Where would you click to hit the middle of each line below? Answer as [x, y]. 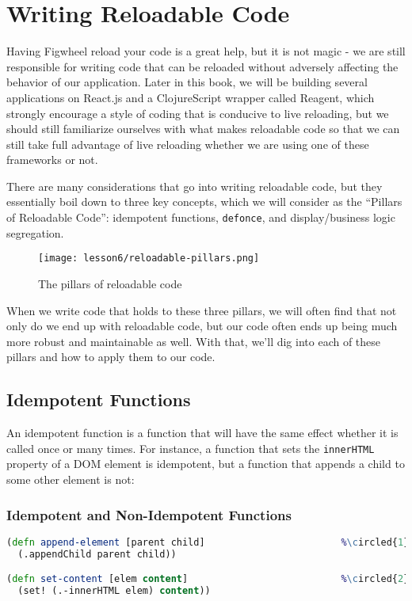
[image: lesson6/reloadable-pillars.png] [149, 259]
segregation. [35, 232]
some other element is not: [71, 479]
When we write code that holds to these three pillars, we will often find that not [202, 310]
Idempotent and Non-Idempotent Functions [149, 514]
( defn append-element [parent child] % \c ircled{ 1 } [208, 542]
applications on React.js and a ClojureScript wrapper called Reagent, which [191, 97]
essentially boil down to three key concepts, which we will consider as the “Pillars [204, 202]
